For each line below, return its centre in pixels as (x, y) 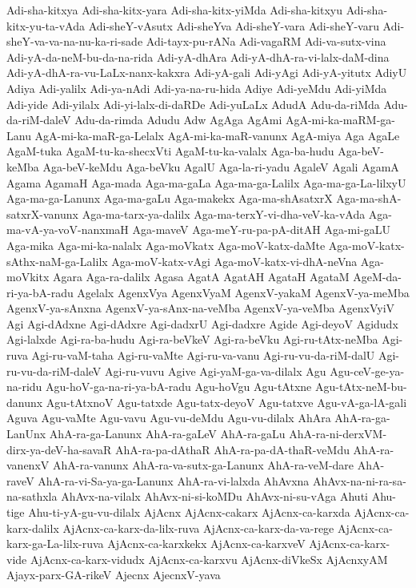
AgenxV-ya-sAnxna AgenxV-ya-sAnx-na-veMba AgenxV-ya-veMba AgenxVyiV (201, 308)
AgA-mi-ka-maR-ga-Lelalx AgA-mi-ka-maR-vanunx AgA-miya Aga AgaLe (217, 135)
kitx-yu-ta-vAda (46, 25)
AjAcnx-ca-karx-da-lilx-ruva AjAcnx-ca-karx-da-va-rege (198, 528)
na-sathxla (32, 496)
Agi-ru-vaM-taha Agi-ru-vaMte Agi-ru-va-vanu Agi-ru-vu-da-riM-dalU (203, 355)
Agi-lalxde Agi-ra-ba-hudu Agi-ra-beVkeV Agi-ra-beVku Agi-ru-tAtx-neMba (192, 339)
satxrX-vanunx (42, 213)
